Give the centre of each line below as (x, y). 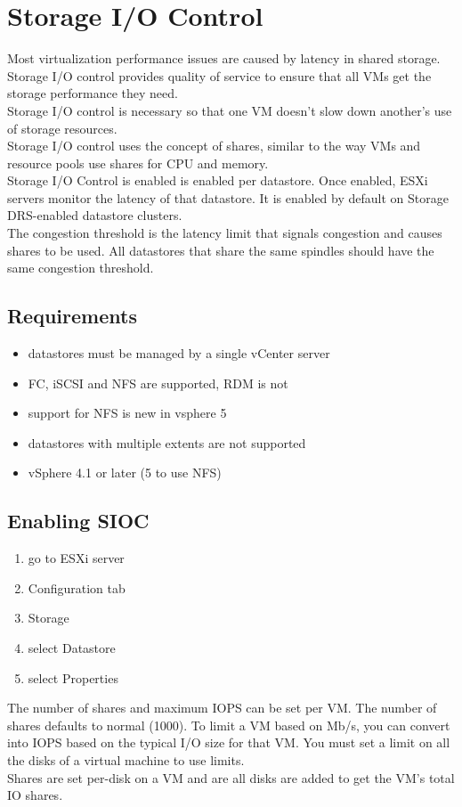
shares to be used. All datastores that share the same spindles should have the (221, 250)
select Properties (73, 677)
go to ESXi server (76, 558)
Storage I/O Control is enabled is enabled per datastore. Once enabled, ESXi (218, 180)
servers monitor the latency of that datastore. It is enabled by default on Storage (228, 197)
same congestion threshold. (81, 268)
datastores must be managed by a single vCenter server (179, 353)
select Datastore (72, 648)
